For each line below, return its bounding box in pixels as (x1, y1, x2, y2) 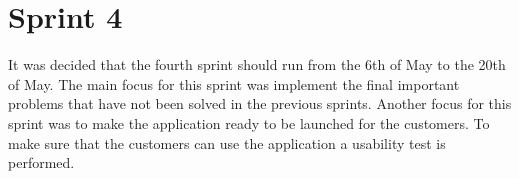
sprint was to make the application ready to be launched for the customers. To (8, 112, 490, 133)
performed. (8, 152, 75, 173)
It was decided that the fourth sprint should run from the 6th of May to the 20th (8, 54, 506, 75)
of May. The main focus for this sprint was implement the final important (8, 73, 460, 94)
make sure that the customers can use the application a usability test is (8, 132, 446, 153)
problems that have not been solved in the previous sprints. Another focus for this (8, 93, 512, 114)
